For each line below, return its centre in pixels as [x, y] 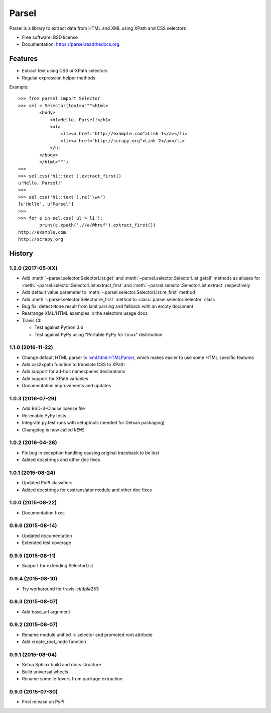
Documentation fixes [43, 512]
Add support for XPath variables [55, 378]
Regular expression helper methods [58, 77]
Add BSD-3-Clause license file [53, 409]
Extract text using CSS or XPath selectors [65, 71]
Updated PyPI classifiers [47, 483]
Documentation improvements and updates [66, 386]
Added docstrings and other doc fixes [61, 460]
